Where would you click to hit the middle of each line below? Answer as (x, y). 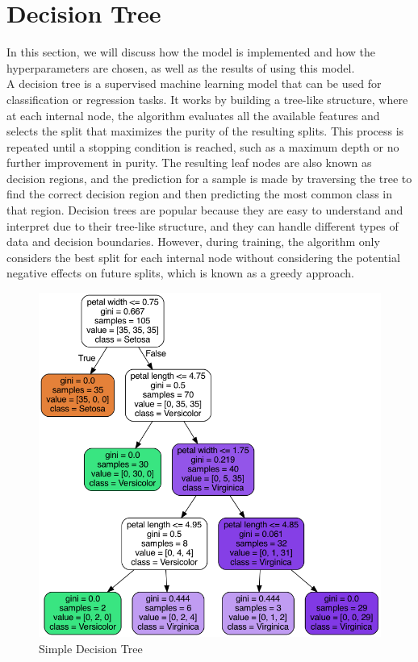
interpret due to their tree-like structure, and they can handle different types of (203, 225)
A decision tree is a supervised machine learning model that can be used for (194, 83)
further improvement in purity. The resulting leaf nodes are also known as (189, 162)
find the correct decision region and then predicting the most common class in (200, 194)
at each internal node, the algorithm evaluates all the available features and (193, 115)
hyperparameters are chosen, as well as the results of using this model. (181, 67)
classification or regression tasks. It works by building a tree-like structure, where (207, 99)
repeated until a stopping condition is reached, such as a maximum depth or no (203, 146)
